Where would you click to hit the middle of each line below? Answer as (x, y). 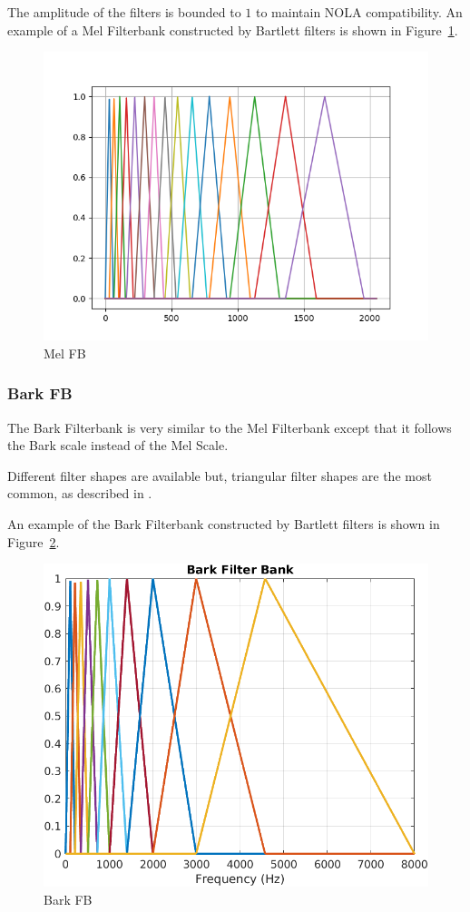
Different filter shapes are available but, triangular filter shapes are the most (220, 475)
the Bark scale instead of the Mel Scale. (118, 445)
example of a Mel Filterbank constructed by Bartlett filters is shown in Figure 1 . (233, 29)
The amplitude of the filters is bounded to (124, 12)
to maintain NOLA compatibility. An (359, 12)
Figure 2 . (34, 541)
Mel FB (65, 353)
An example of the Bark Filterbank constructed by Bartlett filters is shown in (224, 523)
